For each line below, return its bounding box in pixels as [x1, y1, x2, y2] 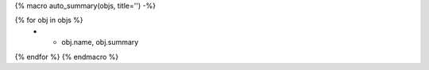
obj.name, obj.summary [61, 38, 139, 47]
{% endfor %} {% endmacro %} [14, 52, 119, 61]
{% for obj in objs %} [14, 16, 83, 25]
